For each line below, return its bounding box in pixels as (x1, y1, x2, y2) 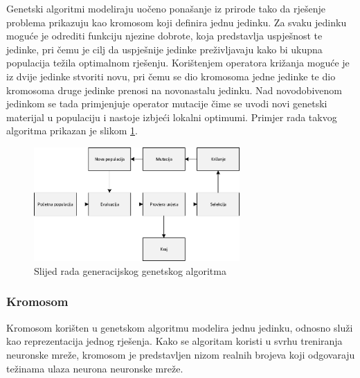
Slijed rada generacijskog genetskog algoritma (34, 263, 226, 278)
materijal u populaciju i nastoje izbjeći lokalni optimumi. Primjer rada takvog (6, 109, 337, 124)
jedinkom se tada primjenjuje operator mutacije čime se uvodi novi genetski (6, 96, 327, 111)
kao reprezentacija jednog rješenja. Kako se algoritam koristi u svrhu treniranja (6, 334, 343, 348)
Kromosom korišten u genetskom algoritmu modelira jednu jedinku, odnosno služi (6, 320, 353, 334)
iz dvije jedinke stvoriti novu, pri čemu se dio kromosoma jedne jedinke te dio (6, 69, 336, 83)
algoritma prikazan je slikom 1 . (6, 123, 138, 138)
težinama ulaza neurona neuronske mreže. (6, 361, 183, 375)
